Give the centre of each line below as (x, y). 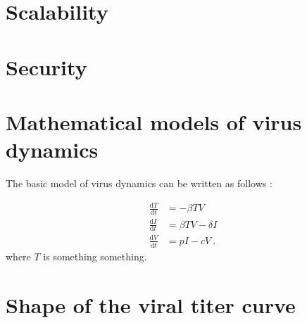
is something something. (95, 256)
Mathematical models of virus (154, 121)
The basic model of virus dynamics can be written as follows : (139, 183)
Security (46, 66)
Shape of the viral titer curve (151, 304)
